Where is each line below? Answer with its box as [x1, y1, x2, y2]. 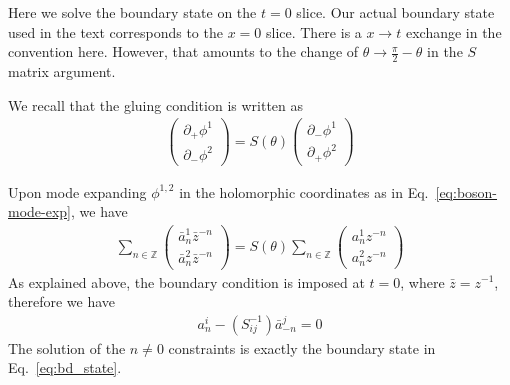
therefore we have [8, 291, 116, 312]
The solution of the [8, 337, 126, 358]
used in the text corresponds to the [8, 21, 223, 42]
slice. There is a [265, 21, 362, 42]
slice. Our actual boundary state [296, 2, 495, 22]
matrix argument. [8, 61, 116, 82]
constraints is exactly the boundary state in [168, 337, 436, 358]
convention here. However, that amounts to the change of [8, 41, 359, 62]
